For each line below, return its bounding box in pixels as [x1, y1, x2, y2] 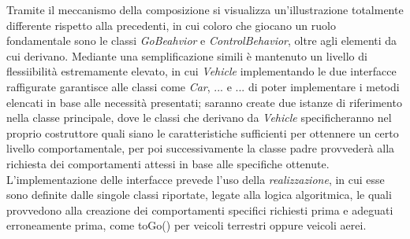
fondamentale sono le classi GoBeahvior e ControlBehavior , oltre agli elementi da [6, 32, 397, 49]
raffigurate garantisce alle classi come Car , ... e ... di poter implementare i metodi [6, 78, 400, 94]
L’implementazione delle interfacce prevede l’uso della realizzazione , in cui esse [6, 171, 385, 187]
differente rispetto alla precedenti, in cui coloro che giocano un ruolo [6, 17, 336, 33]
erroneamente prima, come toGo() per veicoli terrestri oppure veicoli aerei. [6, 217, 367, 233]
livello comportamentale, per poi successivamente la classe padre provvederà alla [6, 140, 395, 156]
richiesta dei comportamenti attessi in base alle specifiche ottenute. [6, 155, 330, 171]
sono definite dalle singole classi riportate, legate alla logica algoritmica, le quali [6, 186, 392, 203]
